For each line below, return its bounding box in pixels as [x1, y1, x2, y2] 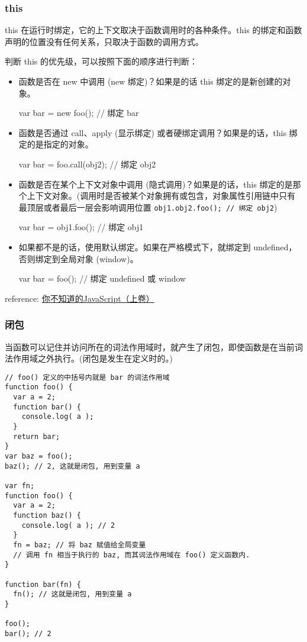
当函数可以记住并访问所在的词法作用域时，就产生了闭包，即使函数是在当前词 [5, 340, 303, 353]
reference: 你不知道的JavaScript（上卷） [5, 292, 154, 304]
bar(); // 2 [5, 629, 51, 638]
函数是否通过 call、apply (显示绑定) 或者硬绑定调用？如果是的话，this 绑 [18, 126, 298, 138]
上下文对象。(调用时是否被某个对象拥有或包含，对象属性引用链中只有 [27, 189, 296, 202]
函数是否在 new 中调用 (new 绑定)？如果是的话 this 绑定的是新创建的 [18, 75, 283, 87]
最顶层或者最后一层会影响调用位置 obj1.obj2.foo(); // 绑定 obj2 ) [18, 201, 277, 213]
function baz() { [13, 511, 81, 520]
